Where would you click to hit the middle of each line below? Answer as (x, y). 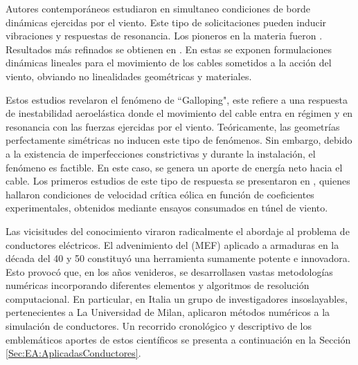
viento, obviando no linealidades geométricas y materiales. (129, 76)
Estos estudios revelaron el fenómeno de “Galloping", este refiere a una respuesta (177, 99)
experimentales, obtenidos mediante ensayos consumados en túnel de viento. (167, 208)
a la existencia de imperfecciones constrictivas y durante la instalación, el (161, 153)
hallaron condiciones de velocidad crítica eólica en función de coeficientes (160, 194)
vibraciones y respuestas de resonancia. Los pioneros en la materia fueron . (164, 36)
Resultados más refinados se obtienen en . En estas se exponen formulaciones (169, 49)
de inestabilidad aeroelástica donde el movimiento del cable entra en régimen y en (179, 113)
